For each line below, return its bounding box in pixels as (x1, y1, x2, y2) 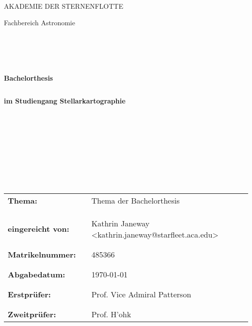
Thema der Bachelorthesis (91, 194, 180, 206)
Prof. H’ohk (91, 308, 131, 320)
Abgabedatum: (8, 268, 65, 280)
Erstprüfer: (8, 288, 51, 300)
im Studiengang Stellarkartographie (4, 96, 126, 106)
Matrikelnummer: (8, 248, 76, 260)
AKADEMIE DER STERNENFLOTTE (4, 1, 124, 11)
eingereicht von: (8, 223, 69, 235)
